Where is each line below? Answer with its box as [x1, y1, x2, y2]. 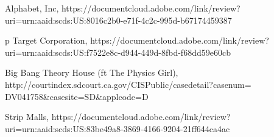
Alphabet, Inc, [5, 2, 59, 14]
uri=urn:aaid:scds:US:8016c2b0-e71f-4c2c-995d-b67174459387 [5, 13, 232, 26]
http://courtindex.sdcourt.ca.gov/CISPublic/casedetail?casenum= [5, 78, 251, 90]
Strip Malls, [5, 110, 49, 123]
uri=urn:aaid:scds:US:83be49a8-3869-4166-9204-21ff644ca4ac [5, 122, 230, 135]
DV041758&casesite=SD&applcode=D [5, 90, 149, 102]
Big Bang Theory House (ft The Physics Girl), [5, 66, 178, 79]
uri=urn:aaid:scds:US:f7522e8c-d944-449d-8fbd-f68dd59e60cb [5, 45, 231, 58]
